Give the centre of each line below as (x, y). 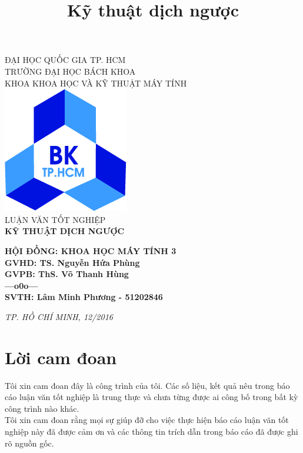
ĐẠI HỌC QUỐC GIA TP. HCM (65, 60)
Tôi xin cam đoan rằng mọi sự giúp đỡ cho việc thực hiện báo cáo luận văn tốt (147, 420)
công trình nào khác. (42, 408)
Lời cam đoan (61, 357)
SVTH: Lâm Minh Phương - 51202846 (84, 297)
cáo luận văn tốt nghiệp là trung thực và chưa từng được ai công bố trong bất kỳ (151, 397)
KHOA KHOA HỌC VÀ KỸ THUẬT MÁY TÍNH (96, 83)
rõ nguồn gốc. (29, 443)
